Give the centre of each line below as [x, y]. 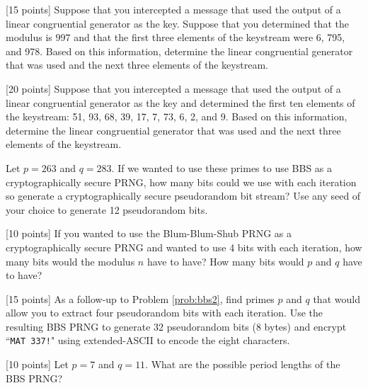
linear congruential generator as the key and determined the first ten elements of [180, 102]
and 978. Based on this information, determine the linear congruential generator [179, 51]
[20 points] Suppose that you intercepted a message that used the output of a [173, 88]
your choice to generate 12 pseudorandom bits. [107, 209]
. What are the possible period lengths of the [243, 364]
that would [337, 298]
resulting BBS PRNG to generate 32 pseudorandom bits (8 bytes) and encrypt [176, 326]
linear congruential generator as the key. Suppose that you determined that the [177, 23]
